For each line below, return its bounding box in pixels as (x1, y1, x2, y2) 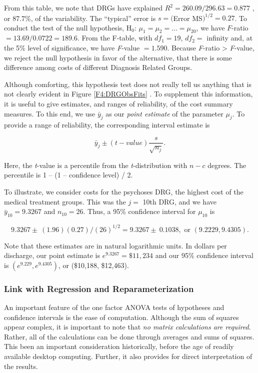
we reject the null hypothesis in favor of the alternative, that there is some (4, 52, 232, 62)
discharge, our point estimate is (4, 250, 100, 260)
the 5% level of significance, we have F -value (4, 42, 140, 53)
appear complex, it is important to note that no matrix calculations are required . (4, 321, 251, 332)
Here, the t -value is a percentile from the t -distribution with (4, 159, 187, 170)
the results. (4, 360, 38, 371)
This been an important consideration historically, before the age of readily (4, 341, 234, 351)
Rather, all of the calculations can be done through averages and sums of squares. (4, 331, 254, 341)
